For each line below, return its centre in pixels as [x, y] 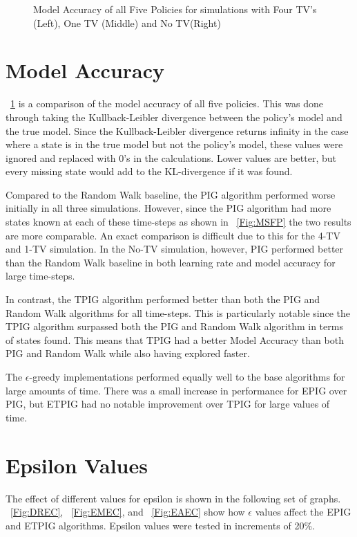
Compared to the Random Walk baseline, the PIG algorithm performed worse [171, 194]
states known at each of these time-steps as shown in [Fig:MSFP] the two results [178, 222]
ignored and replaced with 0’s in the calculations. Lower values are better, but [171, 157]
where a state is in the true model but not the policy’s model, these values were [174, 144]
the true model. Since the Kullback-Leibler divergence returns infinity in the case [177, 130]
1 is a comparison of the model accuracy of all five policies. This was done [167, 103]
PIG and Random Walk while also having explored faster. [128, 353]
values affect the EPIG [303, 512]
